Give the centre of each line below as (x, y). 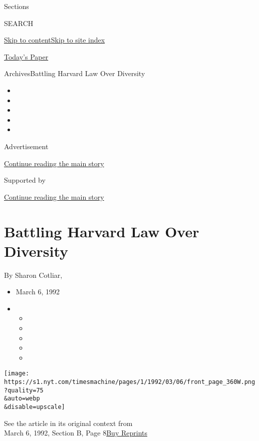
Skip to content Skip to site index (55, 40)
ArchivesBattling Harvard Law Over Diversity (75, 73)
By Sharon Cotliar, (33, 275)
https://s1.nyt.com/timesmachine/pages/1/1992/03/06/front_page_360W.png (130, 382)
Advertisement (26, 146)
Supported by (25, 180)
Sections (17, 6)
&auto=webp (22, 399)
